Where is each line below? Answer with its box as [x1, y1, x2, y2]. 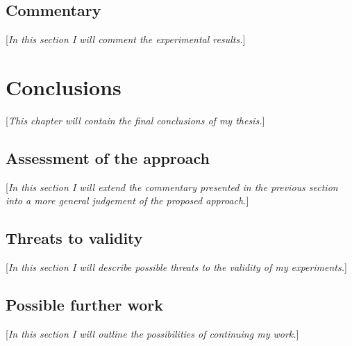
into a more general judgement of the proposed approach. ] [6, 193, 249, 208]
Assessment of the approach [6, 147, 210, 168]
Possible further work [6, 294, 164, 315]
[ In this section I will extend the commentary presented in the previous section [6, 179, 338, 194]
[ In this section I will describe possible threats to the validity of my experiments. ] [6, 260, 347, 274]
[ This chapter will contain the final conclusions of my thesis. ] [6, 113, 265, 127]
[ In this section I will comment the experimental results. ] [6, 32, 246, 47]
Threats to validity [6, 227, 143, 249]
